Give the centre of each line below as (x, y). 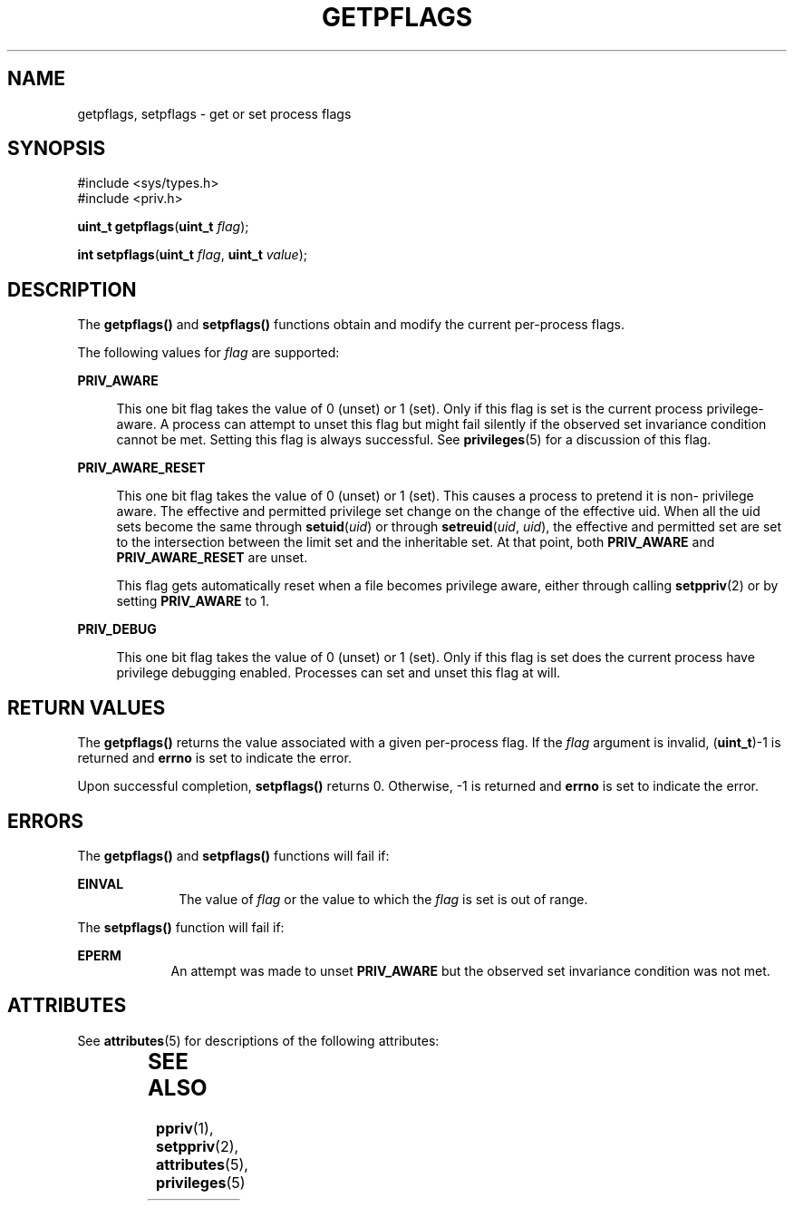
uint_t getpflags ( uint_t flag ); (163, 227)
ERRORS (46, 821)
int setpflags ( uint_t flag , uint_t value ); (193, 255)
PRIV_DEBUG (117, 629)
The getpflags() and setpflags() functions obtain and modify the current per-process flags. (351, 325)
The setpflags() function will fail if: (181, 927)
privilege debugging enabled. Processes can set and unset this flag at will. (339, 673)
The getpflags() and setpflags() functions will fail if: (233, 855)
